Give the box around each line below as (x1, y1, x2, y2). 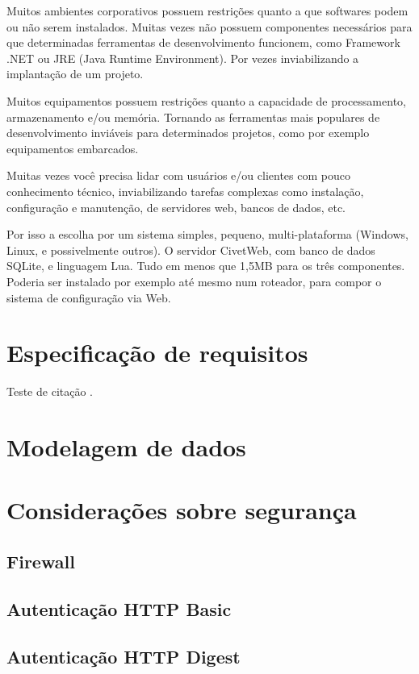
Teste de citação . (6, 383, 94, 400)
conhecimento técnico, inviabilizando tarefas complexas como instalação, (6, 182, 364, 199)
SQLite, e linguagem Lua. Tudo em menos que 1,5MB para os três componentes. (6, 257, 405, 274)
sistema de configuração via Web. (6, 289, 171, 306)
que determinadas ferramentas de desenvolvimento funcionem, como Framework (6, 34, 400, 51)
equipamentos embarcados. (6, 139, 139, 156)
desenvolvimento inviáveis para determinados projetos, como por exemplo (6, 124, 370, 141)
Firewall (6, 548, 75, 573)
